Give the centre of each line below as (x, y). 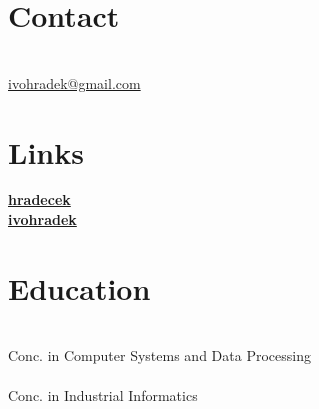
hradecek (39, 199)
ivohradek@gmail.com (74, 82)
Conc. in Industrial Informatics (103, 394)
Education (79, 287)
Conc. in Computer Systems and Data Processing (159, 355)
